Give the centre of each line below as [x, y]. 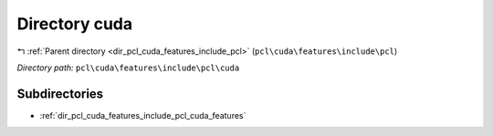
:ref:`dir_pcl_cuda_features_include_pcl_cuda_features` [143, 115]
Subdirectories [60, 94]
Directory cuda [74, 24]
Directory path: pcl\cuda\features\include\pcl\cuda [128, 68]
